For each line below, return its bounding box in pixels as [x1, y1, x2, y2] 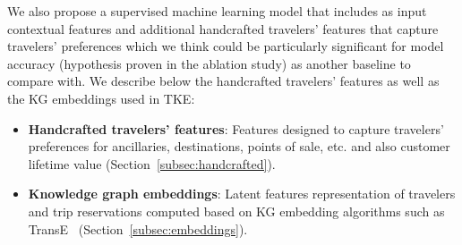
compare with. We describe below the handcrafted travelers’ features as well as [7, 72, 440, 90]
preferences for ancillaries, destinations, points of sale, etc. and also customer [28, 137, 450, 156]
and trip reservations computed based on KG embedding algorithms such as [28, 201, 445, 220]
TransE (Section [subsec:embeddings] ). [28, 219, 248, 238]
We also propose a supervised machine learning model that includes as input [7, 2, 427, 20]
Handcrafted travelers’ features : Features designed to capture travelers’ [28, 119, 444, 138]
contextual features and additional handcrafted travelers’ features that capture [7, 19, 439, 38]
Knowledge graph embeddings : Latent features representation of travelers [28, 184, 456, 203]
